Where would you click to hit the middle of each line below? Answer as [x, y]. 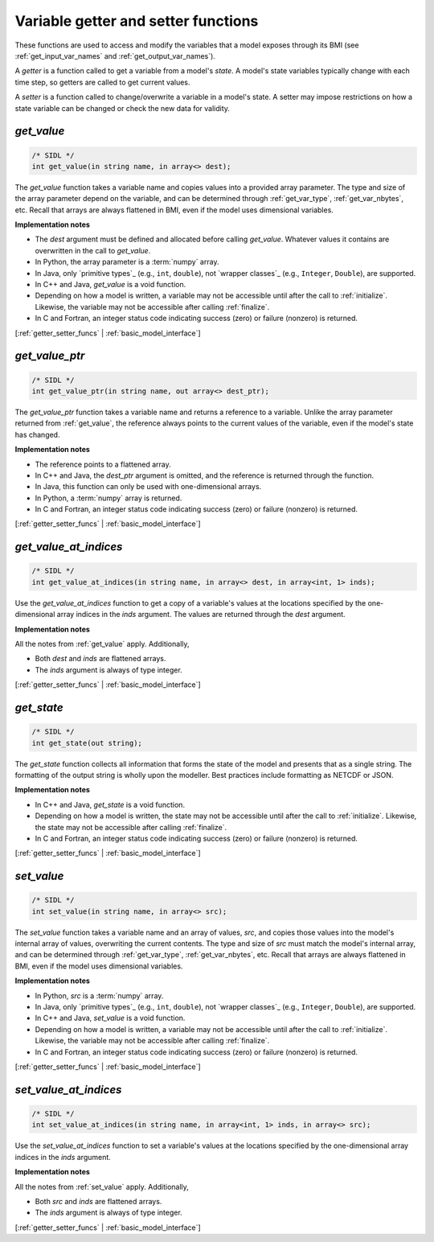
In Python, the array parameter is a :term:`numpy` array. [127, 262]
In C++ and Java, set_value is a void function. [110, 1018]
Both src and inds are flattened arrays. [98, 1201]
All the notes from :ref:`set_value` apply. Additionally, [102, 1186]
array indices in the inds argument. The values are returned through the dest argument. [201, 615]
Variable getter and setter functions [137, 21]
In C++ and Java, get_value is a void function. [111, 284]
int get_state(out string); [87, 743]
